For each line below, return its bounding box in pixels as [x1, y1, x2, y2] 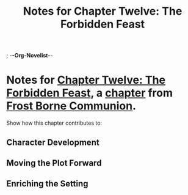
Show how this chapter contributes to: [6, 119, 103, 127]
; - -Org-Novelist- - [6, 52, 53, 59]
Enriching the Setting [6, 178, 89, 189]
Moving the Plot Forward [6, 158, 102, 168]
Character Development [6, 137, 99, 147]
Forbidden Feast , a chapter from [6, 86, 173, 100]
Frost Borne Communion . [6, 99, 136, 113]
